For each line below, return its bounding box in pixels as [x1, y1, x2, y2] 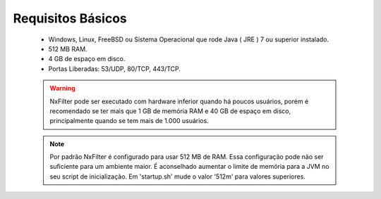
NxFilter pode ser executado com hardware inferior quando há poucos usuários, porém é [49, 97, 309, 105]
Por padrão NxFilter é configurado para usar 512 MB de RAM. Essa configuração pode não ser [49, 153, 324, 161]
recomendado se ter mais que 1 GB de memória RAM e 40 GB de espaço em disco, [49, 106, 291, 115]
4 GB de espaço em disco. [48, 55, 126, 63]
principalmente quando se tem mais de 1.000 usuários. [49, 117, 210, 125]
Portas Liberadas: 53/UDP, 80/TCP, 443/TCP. [48, 64, 181, 73]
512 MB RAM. [48, 44, 87, 53]
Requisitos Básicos [13, 11, 127, 26]
